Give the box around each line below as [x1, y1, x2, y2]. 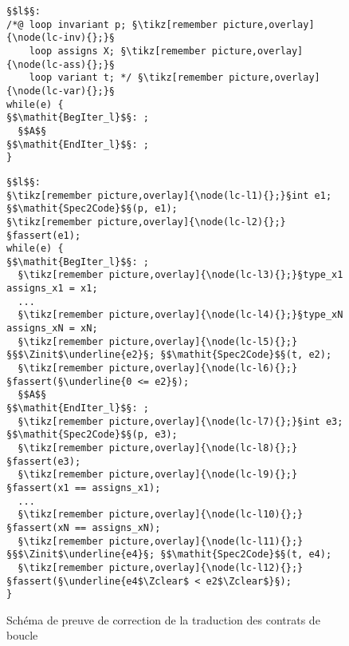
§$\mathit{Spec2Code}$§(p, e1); [6, 203, 178, 215]
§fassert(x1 [6, 482, 69, 493]
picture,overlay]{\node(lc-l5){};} [108, 335, 298, 347]
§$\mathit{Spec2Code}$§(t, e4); [160, 549, 332, 561]
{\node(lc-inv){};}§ [6, 32, 116, 44]
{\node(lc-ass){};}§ [6, 58, 116, 70]
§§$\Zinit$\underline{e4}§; [6, 549, 155, 561]
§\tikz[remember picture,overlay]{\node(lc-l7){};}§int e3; [18, 415, 343, 427]
